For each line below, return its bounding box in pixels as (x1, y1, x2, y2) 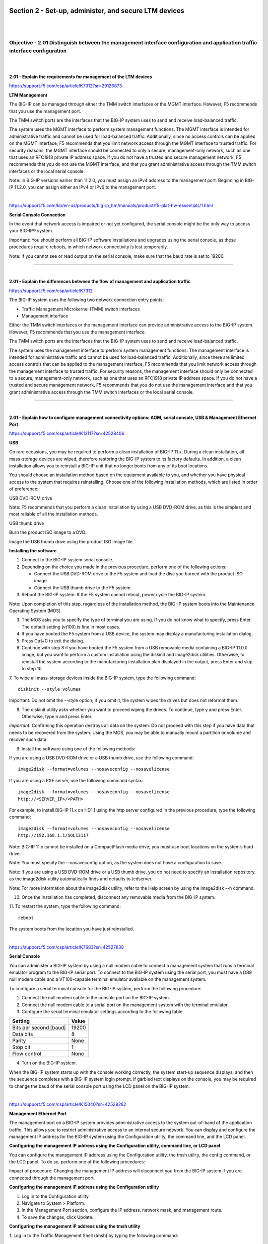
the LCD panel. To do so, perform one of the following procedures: (9, 1159, 145, 1165)
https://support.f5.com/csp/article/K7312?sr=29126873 (9, 83, 122, 89)
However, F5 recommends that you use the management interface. (9, 329, 146, 335)
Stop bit (12, 1044, 31, 1051)
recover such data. (9, 736, 48, 742)
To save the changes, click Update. (21, 1214, 94, 1220)
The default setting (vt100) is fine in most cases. (21, 623, 121, 629)
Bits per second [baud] (12, 1024, 66, 1031)
